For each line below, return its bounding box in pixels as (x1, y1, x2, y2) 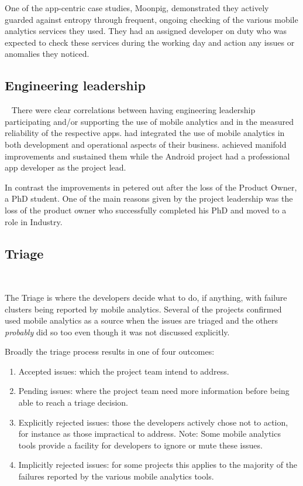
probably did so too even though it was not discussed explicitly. (5, 325, 230, 338)
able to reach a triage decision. (18, 396, 128, 409)
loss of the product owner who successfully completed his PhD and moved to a (5, 203, 287, 216)
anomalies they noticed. (5, 47, 89, 60)
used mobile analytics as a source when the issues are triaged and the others (5, 314, 278, 327)
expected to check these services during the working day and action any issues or (5, 36, 295, 48)
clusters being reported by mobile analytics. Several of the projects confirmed (5, 303, 282, 315)
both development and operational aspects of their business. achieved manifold (5, 138, 287, 150)
